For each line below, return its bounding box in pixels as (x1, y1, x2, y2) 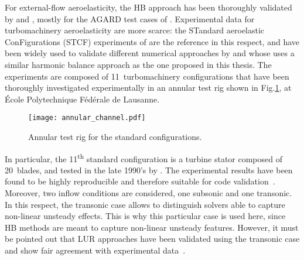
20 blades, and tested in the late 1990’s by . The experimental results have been (5, 163, 293, 176)
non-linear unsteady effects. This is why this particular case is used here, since (5, 210, 286, 222)
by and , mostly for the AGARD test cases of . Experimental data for (5, 12, 255, 25)
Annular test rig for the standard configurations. (28, 131, 202, 142)
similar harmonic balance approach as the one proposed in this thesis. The (5, 58, 272, 70)
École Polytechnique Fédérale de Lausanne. (5, 93, 160, 105)
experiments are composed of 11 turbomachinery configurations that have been (5, 70, 289, 82)
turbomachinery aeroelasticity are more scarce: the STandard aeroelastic (5, 24, 265, 36)
